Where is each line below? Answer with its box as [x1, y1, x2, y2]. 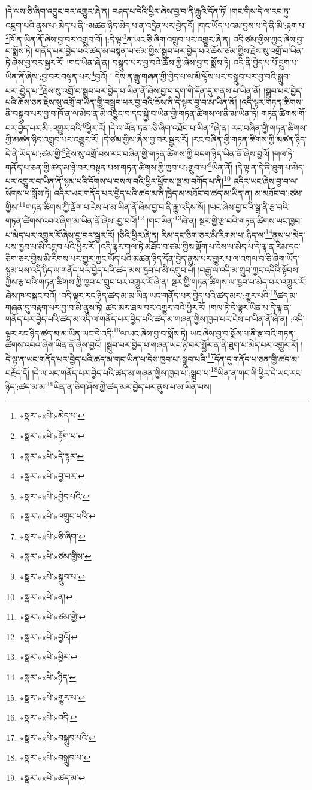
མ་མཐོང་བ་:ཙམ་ [255, 186, 303, 199]
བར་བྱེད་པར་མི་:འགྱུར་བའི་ [5, 121, 83, 134]
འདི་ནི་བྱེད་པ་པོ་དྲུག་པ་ [233, 56, 299, 68]
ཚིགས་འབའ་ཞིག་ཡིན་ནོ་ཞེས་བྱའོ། [5, 338, 102, 350]
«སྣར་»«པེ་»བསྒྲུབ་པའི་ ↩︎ [19, 731, 96, 743]
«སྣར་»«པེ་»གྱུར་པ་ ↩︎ [19, 691, 86, 703]
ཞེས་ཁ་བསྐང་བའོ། [5, 289, 57, 301]
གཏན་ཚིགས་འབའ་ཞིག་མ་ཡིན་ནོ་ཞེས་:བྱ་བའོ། [5, 214, 137, 227]
